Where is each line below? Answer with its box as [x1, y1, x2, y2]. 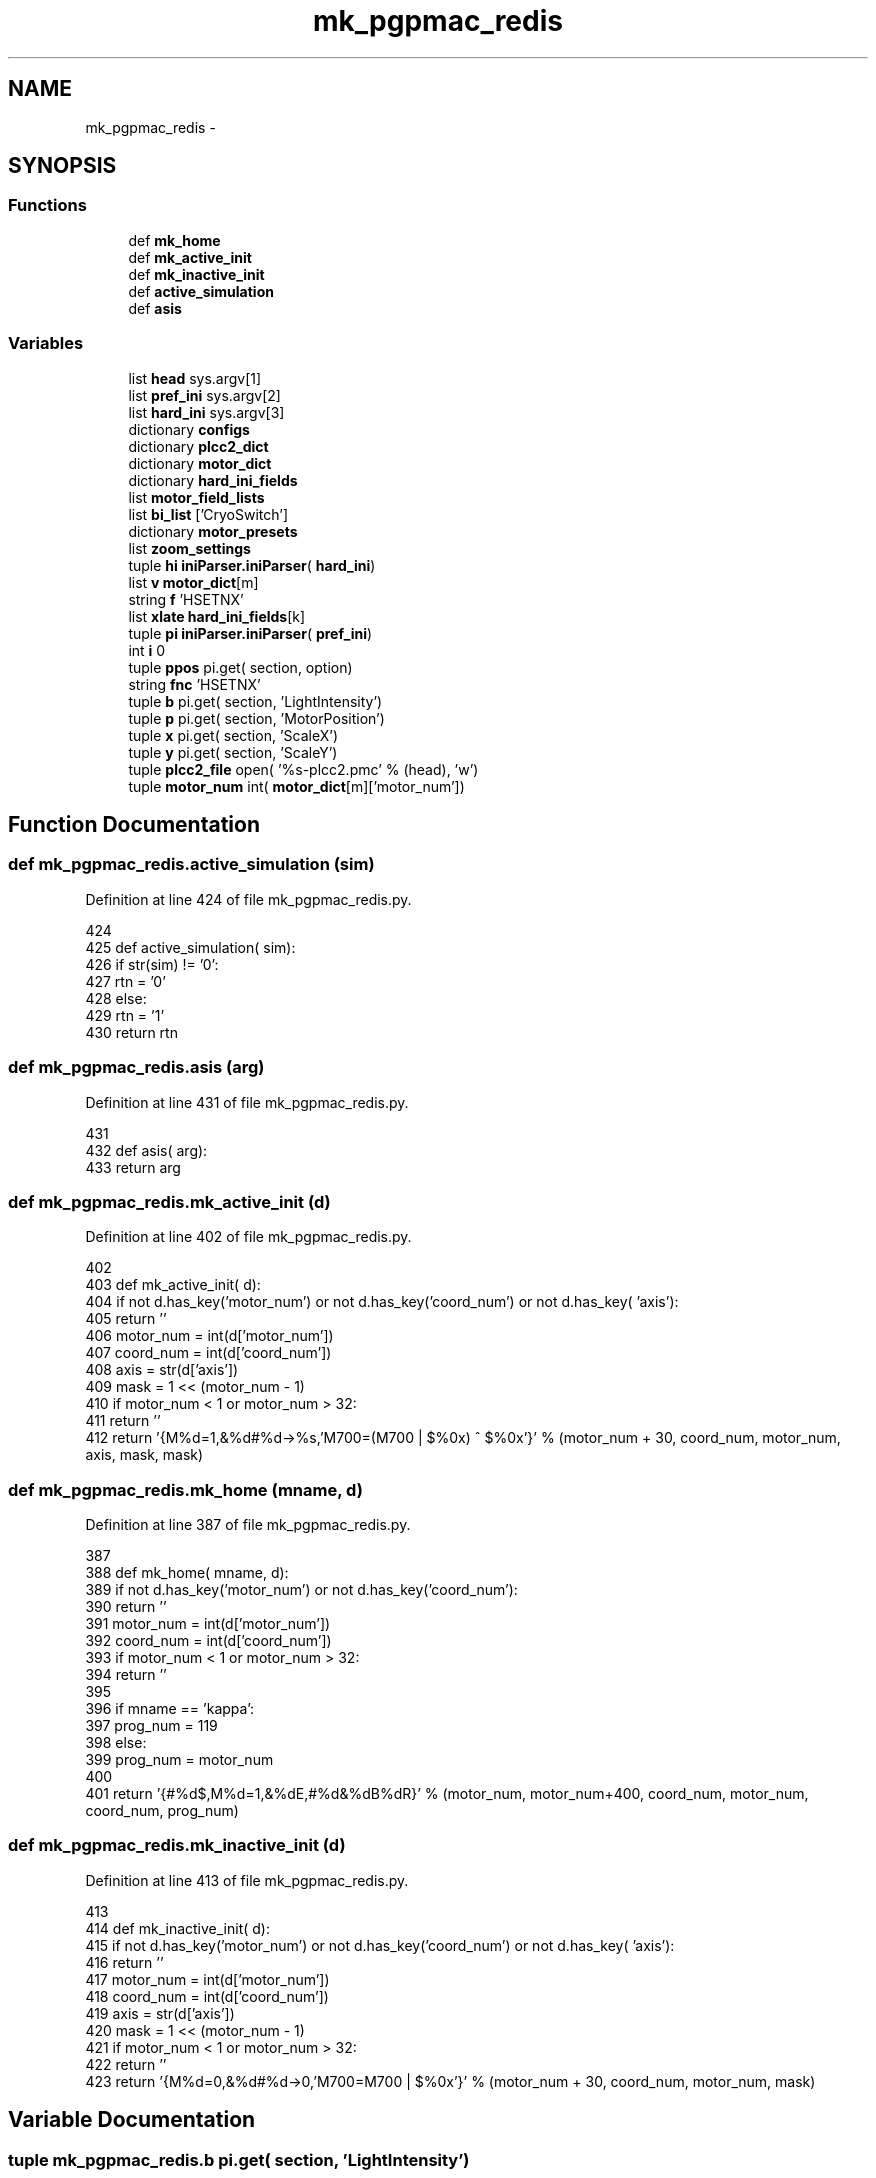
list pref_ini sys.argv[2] [128, 386, 281, 404]
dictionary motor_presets [128, 522, 298, 540]
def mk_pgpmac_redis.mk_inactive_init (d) [8, 1835, 346, 1856]
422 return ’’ [85, 2055, 167, 2073]
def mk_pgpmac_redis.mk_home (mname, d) [8, 1479, 363, 1500]
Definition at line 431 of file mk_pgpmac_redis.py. [85, 1093, 409, 1111]
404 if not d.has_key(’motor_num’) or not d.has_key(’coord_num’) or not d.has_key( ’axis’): [85, 1293, 679, 1311]
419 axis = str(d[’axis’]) [85, 2004, 235, 2022]
